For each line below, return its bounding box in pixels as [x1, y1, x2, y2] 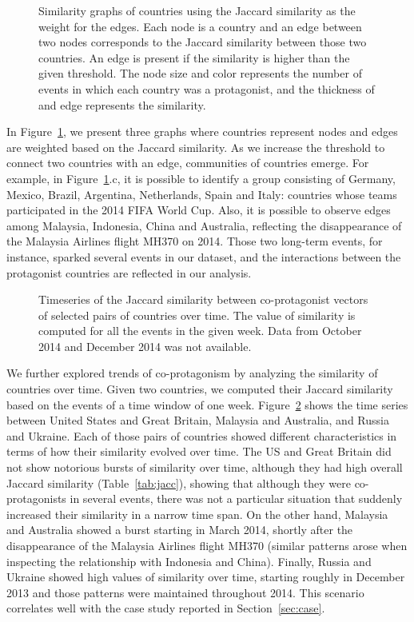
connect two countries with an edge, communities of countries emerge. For [6, 154, 369, 171]
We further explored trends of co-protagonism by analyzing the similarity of [6, 365, 378, 381]
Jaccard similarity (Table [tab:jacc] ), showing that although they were [6, 474, 351, 491]
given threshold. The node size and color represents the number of [38, 65, 362, 82]
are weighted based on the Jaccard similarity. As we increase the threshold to [6, 138, 385, 155]
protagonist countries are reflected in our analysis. [6, 264, 252, 281]
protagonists [6, 490, 66, 507]
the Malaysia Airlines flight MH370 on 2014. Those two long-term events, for [6, 233, 383, 249]
